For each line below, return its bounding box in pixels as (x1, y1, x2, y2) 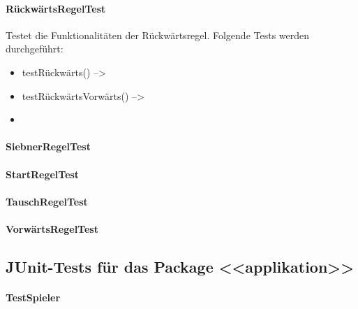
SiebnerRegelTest (6, 139, 91, 154)
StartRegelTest (6, 166, 80, 181)
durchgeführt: (6, 41, 64, 56)
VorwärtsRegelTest (6, 221, 98, 236)
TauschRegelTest (6, 194, 88, 208)
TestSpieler (6, 289, 61, 304)
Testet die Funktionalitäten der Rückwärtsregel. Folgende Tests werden (6, 27, 310, 42)
